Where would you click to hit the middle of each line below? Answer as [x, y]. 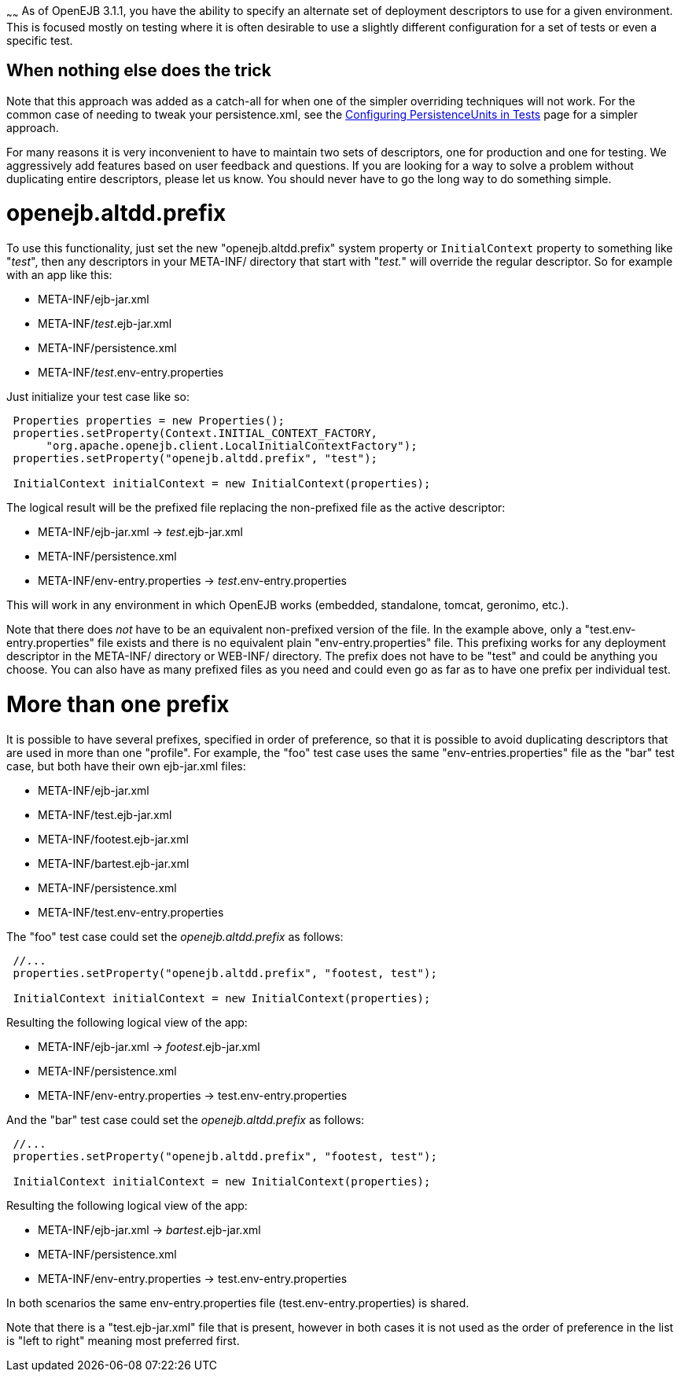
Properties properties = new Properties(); [149, 421]
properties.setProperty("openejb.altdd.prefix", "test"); [195, 459]
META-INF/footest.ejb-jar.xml [113, 839]
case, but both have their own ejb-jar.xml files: [126, 766]
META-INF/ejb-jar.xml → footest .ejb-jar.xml [149, 1046]
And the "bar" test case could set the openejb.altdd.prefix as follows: [186, 1119]
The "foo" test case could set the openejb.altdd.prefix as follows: [175, 936]
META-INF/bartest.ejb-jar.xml [114, 863]
